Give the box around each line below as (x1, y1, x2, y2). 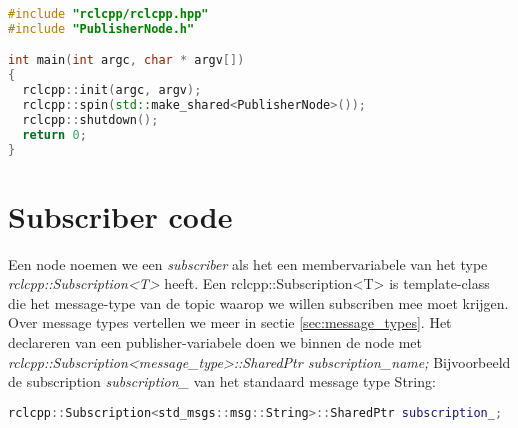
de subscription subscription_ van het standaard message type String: (8, 371, 436, 392)
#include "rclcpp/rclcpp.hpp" (8, 7, 209, 21)
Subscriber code (8, 195, 233, 236)
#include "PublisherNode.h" (8, 21, 195, 36)
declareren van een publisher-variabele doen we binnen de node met (8, 332, 423, 353)
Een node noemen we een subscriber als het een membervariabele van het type (8, 253, 488, 274)
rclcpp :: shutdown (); (22, 112, 159, 127)
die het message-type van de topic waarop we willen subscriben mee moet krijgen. (8, 292, 509, 313)
